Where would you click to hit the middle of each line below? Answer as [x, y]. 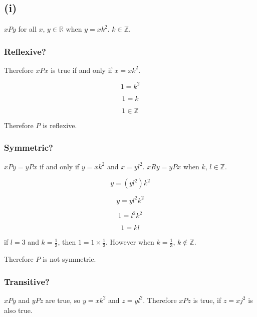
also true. [18, 310]
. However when [130, 242]
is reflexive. [60, 125]
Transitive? [27, 281]
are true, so [63, 300]
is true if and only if [81, 70]
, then [67, 242]
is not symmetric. [69, 259]
